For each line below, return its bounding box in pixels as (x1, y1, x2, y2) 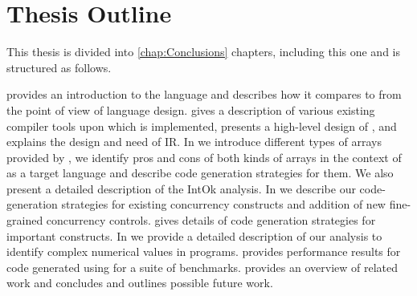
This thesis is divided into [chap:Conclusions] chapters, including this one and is (6, 43, 401, 60)
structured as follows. (6, 59, 112, 75)
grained (6, 212, 43, 229)
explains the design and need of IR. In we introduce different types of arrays (6, 133, 382, 150)
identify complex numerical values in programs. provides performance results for (6, 243, 401, 260)
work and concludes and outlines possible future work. (6, 274, 273, 291)
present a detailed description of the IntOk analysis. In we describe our (6, 180, 356, 197)
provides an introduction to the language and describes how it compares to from (6, 86, 402, 103)
